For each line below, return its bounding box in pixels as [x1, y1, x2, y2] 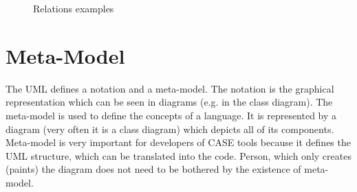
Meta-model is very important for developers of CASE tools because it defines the [6, 135, 351, 149]
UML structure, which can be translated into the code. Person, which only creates [6, 148, 351, 163]
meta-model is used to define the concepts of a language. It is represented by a [6, 108, 337, 122]
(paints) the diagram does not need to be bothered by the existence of [6, 162, 301, 176]
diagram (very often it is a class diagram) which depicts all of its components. [6, 121, 334, 136]
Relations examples [33, 1, 114, 15]
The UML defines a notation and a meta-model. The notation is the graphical [6, 81, 334, 95]
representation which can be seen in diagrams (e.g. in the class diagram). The [6, 95, 333, 109]
